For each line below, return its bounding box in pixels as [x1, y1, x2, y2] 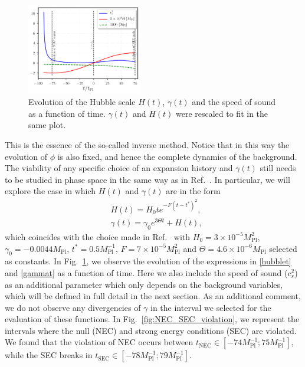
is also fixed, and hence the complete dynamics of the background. [57, 150, 297, 162]
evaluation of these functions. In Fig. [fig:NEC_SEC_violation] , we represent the [5, 313, 300, 325]
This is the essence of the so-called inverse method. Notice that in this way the [5, 138, 290, 150]
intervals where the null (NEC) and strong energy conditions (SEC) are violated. [5, 324, 297, 336]
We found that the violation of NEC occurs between [5, 336, 194, 348]
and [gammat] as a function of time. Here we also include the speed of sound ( [5, 266, 288, 278]
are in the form [166, 185, 221, 197]
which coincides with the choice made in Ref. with [5, 230, 191, 243]
